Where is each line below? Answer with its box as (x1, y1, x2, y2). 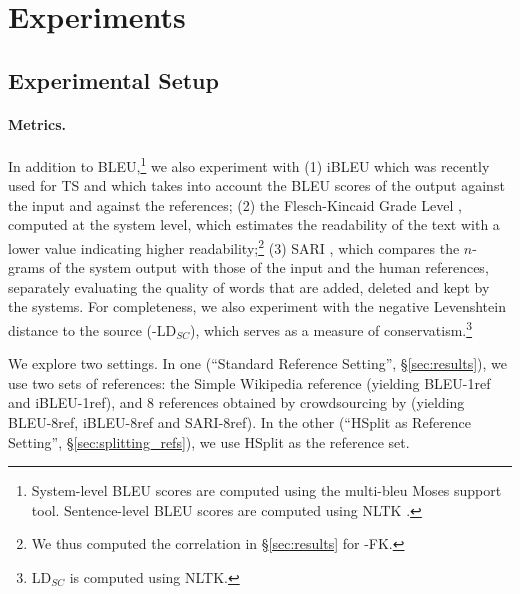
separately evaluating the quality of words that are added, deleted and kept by (8, 276, 490, 297)
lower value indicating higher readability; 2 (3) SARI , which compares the (8, 234, 460, 258)
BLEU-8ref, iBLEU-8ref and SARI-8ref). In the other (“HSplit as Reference (8, 412, 472, 433)
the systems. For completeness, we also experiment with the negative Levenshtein (8, 296, 506, 317)
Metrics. (8, 113, 67, 134)
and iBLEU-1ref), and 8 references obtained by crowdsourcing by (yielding (8, 392, 465, 413)
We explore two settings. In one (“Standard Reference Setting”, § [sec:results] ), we (8, 353, 508, 374)
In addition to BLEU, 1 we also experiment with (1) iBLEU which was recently (8, 152, 490, 176)
